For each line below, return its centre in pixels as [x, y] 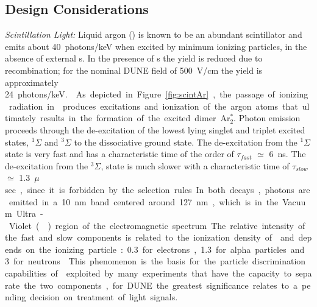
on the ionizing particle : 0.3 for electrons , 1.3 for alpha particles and [165, 249]
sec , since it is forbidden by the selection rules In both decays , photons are [158, 189]
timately [20, 118]
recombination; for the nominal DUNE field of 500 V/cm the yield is [134, 70]
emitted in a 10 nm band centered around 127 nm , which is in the [144, 201]
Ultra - [30, 213]
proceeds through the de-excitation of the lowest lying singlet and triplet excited [155, 129]
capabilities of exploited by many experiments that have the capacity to [148, 273]
